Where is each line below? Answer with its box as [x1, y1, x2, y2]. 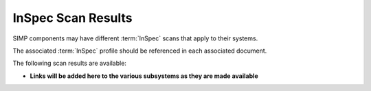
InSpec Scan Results [12, 10, 133, 25]
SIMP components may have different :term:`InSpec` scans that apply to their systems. [12, 34, 258, 42]
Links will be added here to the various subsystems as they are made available [30, 72, 259, 80]
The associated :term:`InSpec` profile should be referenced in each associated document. [12, 47, 267, 55]
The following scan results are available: [12, 59, 127, 68]
